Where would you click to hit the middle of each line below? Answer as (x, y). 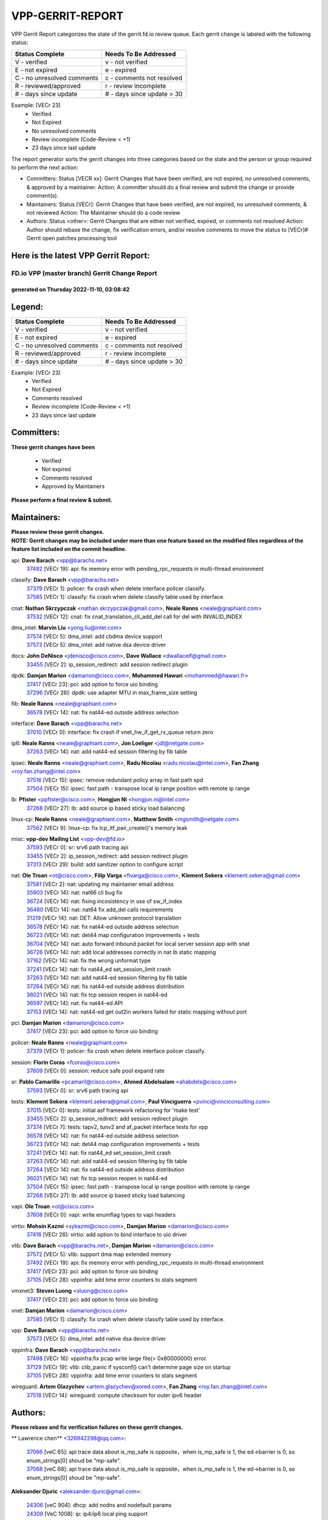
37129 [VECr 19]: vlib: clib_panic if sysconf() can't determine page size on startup (128, 1367)
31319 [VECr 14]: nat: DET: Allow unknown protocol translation (104, 918)
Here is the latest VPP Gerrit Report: (80, 256)
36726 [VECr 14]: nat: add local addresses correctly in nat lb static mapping (121, 952)
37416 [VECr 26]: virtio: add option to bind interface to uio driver (107, 1235)
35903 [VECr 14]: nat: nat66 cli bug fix (74, 893)
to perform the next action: (45, 168)
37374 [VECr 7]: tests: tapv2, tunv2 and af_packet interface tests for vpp (117, 1127)
